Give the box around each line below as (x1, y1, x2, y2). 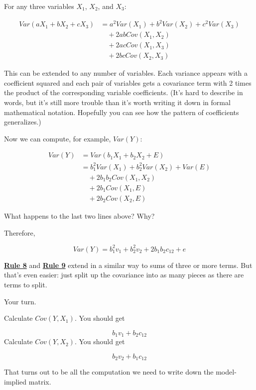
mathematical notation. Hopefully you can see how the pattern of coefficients (4, 107, 239, 117)
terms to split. (4, 279, 47, 289)
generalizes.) (4, 117, 41, 127)
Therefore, (4, 227, 35, 238)
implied (4, 376, 27, 387)
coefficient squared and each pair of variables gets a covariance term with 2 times (4, 77, 252, 88)
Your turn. (4, 296, 36, 306)
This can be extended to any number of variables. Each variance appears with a (4, 68, 248, 78)
